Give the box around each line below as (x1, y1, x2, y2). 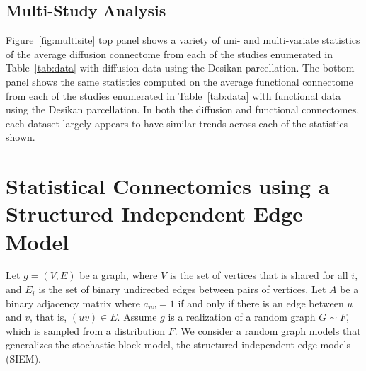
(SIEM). (6, 351, 41, 366)
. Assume (117, 309, 157, 324)
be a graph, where (79, 268, 158, 282)
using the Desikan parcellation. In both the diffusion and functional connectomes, (6, 102, 360, 117)
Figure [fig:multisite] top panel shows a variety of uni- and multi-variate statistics (6, 33, 360, 47)
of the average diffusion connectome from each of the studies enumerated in (6, 46, 333, 61)
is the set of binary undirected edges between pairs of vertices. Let (38, 282, 326, 297)
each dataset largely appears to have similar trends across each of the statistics (6, 115, 348, 130)
